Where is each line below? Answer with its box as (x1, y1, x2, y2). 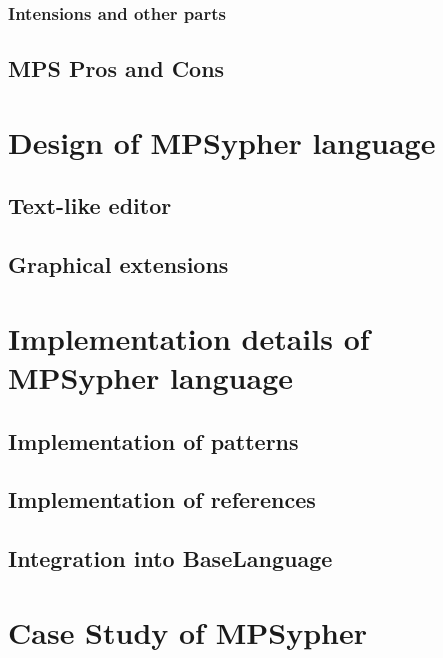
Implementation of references (8, 484, 316, 515)
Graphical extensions (8, 249, 229, 280)
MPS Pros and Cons (8, 53, 225, 84)
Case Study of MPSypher (8, 611, 367, 652)
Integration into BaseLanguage (8, 543, 333, 574)
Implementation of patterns (8, 425, 299, 456)
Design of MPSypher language (8, 121, 436, 162)
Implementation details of (8, 317, 370, 358)
